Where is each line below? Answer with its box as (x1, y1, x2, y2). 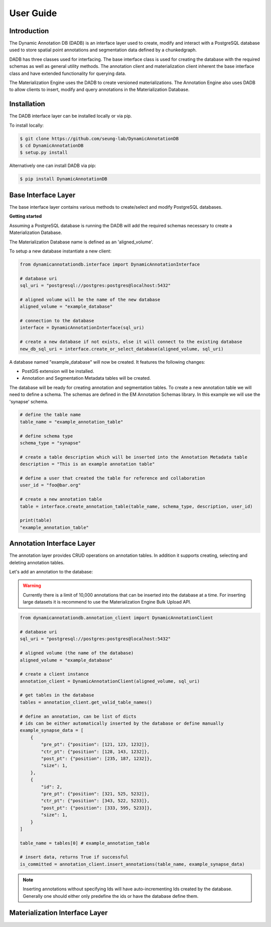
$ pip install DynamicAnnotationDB (20, 176, 107, 182)
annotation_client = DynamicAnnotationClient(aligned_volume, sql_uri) (20, 678, 200, 684)
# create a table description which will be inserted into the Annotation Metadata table (20, 454, 248, 460)
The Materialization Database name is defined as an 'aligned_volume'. (9, 239, 154, 245)
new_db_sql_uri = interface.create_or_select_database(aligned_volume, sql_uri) (20, 346, 224, 352)
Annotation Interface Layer (9, 539, 95, 548)
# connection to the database (20, 318, 94, 323)
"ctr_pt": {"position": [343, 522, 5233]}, (41, 798, 150, 804)
